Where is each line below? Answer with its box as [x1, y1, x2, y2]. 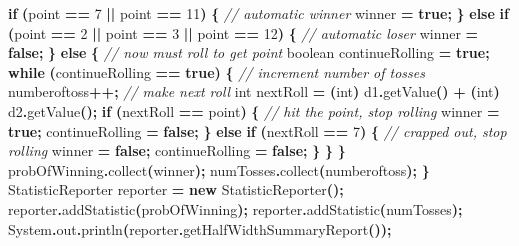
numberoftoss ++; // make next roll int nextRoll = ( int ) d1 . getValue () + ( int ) [8, 81, 500, 102]
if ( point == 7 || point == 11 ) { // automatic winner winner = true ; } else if [8, 3, 509, 23]
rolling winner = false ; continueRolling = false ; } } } [8, 140, 346, 161]
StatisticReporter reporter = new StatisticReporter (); [8, 179, 344, 200]
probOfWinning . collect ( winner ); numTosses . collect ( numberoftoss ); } [8, 159, 430, 180]
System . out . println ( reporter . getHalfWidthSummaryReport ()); [8, 218, 392, 239]
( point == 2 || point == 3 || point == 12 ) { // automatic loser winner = [8, 22, 479, 43]
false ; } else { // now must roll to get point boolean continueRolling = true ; [8, 42, 490, 63]
